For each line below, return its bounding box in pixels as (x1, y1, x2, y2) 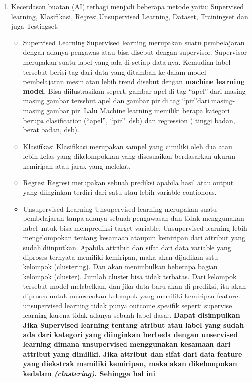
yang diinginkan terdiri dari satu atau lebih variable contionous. (23, 187, 217, 197)
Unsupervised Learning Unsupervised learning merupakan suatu (23, 203, 217, 213)
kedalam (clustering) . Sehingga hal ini (23, 368, 155, 378)
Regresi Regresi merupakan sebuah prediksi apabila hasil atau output (23, 177, 234, 187)
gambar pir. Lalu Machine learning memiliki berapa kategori (46, 105, 230, 115)
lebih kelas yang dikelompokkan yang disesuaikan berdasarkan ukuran (23, 151, 236, 161)
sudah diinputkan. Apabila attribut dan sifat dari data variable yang (23, 242, 231, 253)
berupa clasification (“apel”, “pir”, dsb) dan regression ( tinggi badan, (23, 115, 235, 125)
